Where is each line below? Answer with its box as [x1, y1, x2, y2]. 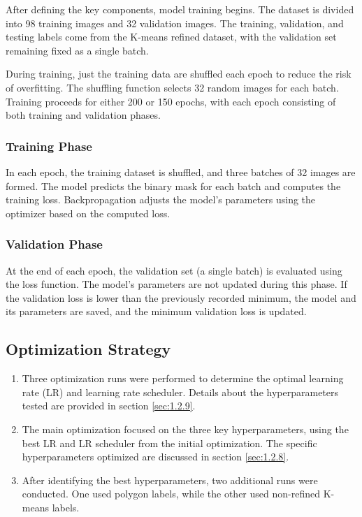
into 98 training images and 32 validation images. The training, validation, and [6, 15, 344, 30]
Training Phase [6, 137, 92, 154]
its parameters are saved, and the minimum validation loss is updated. [6, 304, 307, 319]
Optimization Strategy [6, 338, 171, 360]
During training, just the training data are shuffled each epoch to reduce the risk [6, 66, 352, 81]
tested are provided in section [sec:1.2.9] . [22, 398, 196, 413]
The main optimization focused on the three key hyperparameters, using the [22, 421, 349, 436]
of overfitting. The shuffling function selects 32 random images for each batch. [6, 80, 339, 94]
